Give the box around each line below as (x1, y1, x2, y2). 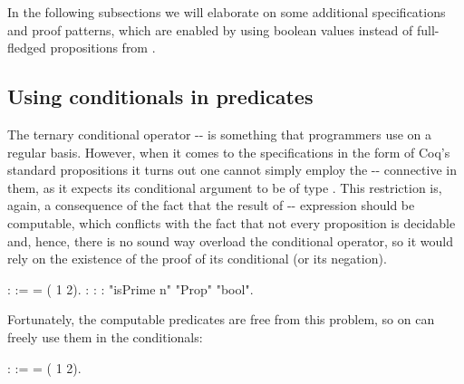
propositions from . (50, 38, 156, 57)
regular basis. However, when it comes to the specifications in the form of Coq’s (7, 142, 450, 161)
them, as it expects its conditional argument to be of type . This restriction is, (7, 178, 442, 197)
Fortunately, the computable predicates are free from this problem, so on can (7, 310, 435, 329)
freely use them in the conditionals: (7, 327, 203, 346)
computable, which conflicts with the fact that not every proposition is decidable (7, 213, 456, 232)
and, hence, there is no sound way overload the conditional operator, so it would (7, 231, 453, 250)
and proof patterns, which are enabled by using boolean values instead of (7, 20, 413, 39)
